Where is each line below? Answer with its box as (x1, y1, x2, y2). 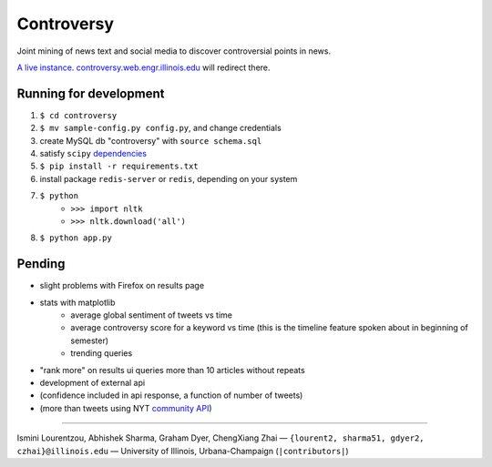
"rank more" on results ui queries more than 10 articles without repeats (39, 364, 305, 375)
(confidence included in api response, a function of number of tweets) (39, 390, 303, 401)
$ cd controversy (39, 110, 118, 120)
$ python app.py (39, 233, 113, 243)
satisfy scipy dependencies (39, 148, 148, 159)
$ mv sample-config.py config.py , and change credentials (39, 123, 282, 134)
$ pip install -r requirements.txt (39, 161, 200, 172)
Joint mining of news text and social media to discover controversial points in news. (16, 46, 332, 56)
